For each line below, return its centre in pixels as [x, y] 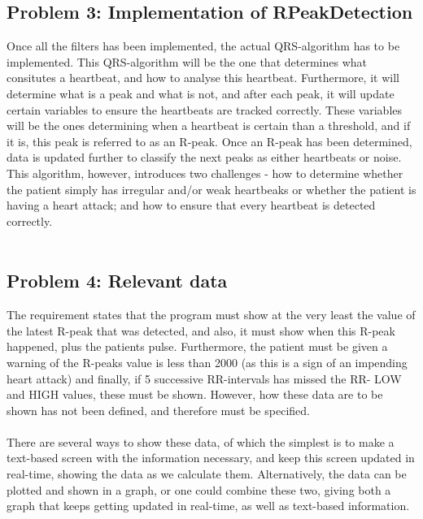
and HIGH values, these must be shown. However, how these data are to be [195, 394]
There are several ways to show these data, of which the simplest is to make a [201, 441]
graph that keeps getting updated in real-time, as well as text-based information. [208, 506]
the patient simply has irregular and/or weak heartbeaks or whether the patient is [211, 189]
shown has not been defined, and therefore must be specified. [158, 410]
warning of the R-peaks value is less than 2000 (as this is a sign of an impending [207, 362]
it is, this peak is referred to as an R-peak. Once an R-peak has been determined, [209, 141]
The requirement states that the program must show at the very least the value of [211, 315]
